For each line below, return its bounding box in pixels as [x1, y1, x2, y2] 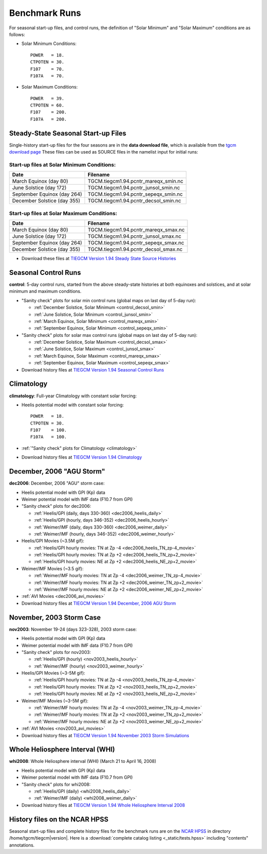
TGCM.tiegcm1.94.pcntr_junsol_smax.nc [87, 233, 181, 240]
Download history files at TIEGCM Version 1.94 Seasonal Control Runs [21, 367, 164, 373]
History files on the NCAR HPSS [9, 815, 109, 823]
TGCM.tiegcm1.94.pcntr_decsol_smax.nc [87, 246, 183, 253]
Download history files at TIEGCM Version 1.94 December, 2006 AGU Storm [21, 600, 176, 606]
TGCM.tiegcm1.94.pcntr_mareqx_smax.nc [87, 226, 185, 233]
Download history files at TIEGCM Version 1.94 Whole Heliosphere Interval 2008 [21, 802, 185, 808]
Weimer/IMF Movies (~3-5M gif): [21, 697, 89, 703]
